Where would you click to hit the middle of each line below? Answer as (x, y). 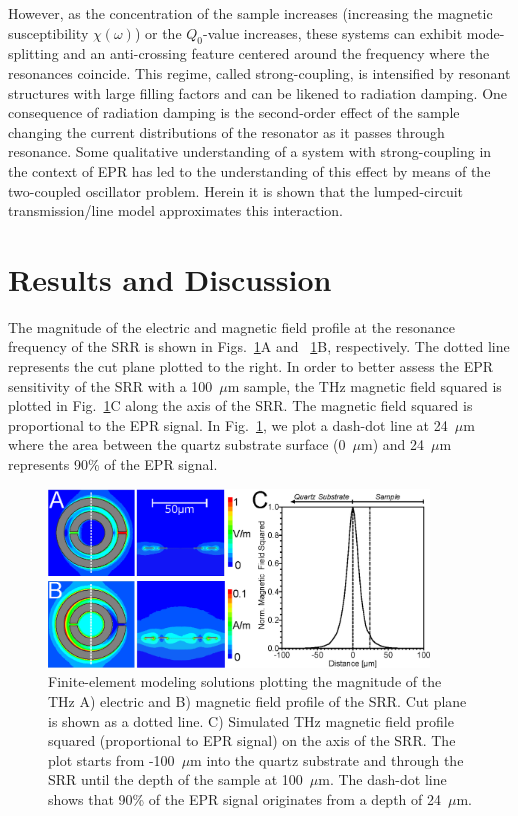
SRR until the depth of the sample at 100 (175, 779)
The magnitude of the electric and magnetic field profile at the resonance (232, 326)
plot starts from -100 (111, 759)
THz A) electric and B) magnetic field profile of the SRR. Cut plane (257, 701)
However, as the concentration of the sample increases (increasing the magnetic (250, 13)
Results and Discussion (170, 278)
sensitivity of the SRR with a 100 (110, 385)
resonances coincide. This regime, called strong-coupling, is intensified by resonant (259, 72)
